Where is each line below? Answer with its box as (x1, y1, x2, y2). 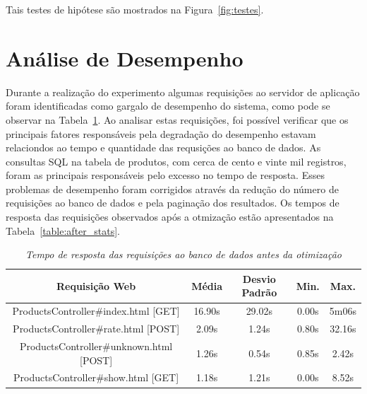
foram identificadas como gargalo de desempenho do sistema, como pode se (6, 98, 330, 113)
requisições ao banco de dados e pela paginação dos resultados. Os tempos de (6, 195, 339, 210)
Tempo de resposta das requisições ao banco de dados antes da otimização (25, 247, 342, 262)
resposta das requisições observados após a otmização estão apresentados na (6, 209, 334, 224)
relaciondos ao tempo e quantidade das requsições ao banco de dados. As (6, 140, 321, 155)
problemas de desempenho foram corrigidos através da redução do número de (6, 181, 339, 196)
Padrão (241, 285, 277, 300)
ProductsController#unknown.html (19, 338, 173, 353)
